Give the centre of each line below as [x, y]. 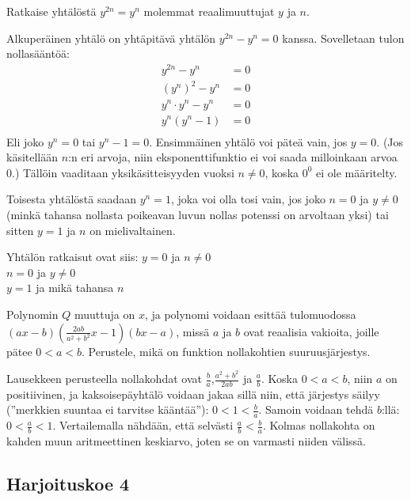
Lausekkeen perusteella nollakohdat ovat [104, 378]
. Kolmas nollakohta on [319, 425]
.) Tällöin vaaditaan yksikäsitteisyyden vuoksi [123, 172]
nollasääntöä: [38, 53]
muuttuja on [105, 314]
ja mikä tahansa [75, 288]
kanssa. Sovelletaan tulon [343, 38]
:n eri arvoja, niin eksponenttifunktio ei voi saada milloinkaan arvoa [233, 157]
